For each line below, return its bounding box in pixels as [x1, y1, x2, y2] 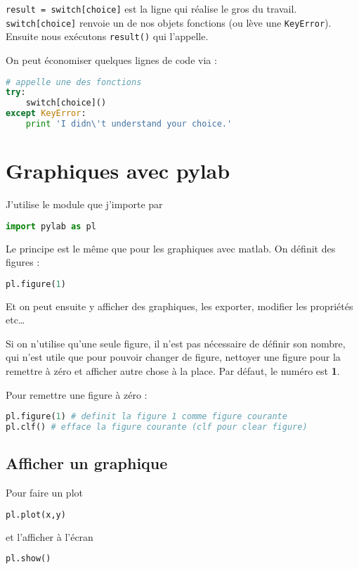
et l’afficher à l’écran [6, 529, 93, 544]
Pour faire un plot [6, 485, 83, 500]
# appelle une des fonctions [6, 77, 142, 87]
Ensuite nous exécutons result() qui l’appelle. [6, 29, 209, 44]
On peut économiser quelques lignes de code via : [6, 52, 217, 67]
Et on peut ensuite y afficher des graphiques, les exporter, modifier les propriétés [6, 298, 353, 313]
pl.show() [6, 554, 51, 564]
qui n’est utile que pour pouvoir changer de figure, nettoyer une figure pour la [6, 350, 341, 364]
